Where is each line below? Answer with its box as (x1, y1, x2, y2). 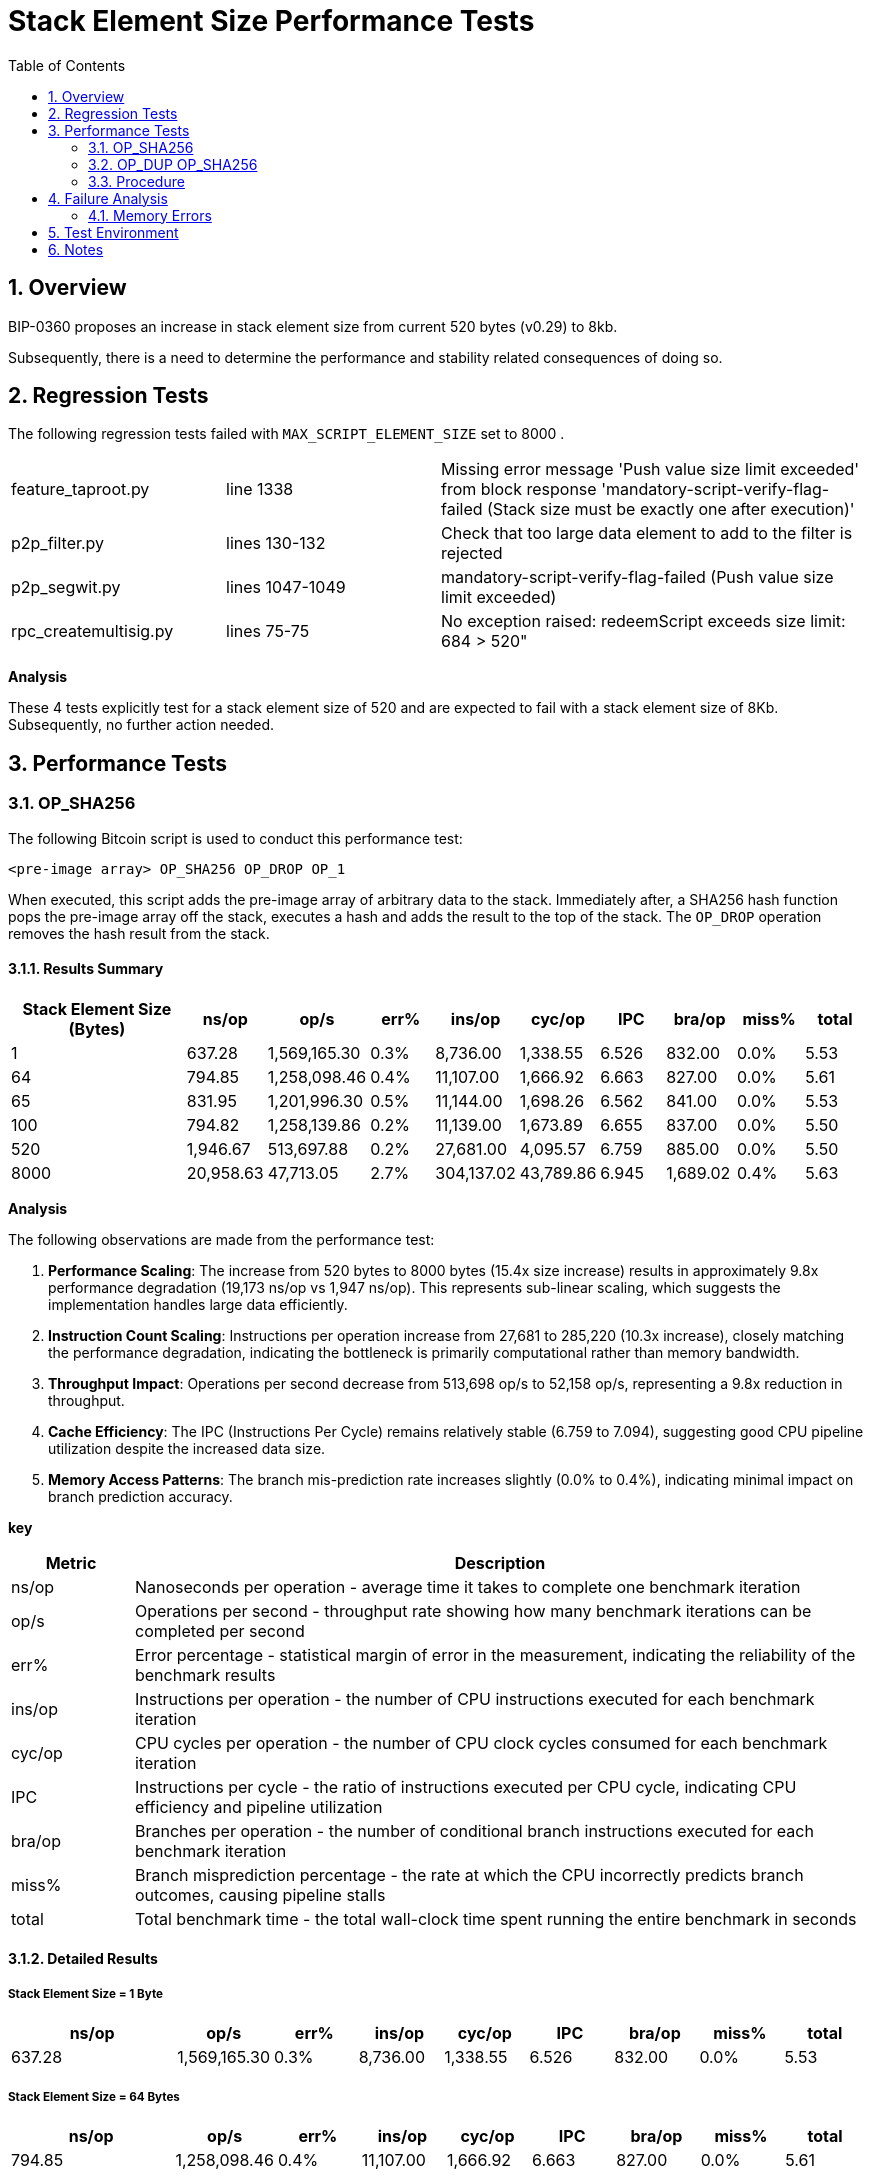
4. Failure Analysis (48, 189, 168, 207)
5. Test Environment (48, 223, 179, 241)
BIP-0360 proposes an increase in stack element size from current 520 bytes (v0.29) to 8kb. (8, 317, 618, 335)
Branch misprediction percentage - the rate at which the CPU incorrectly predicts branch (134, 1864, 804, 1885)
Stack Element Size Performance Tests (8, 4, 535, 38)
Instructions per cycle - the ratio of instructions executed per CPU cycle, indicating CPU (134, 1776, 797, 1797)
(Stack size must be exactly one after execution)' (487, 499, 855, 520)
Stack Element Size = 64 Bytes (8, 2089, 180, 2104)
